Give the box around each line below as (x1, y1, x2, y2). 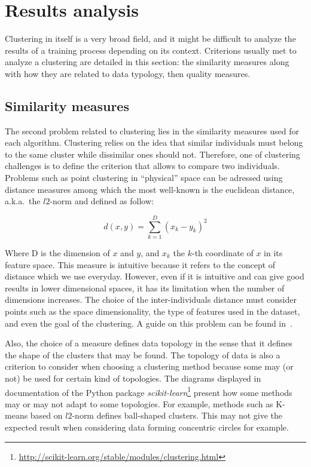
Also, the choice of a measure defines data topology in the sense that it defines (5, 337, 292, 349)
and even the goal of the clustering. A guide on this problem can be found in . (5, 317, 292, 329)
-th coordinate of (192, 246, 254, 259)
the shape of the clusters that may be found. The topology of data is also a (5, 348, 280, 361)
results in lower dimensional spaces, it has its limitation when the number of (5, 281, 285, 294)
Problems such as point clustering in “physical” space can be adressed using (5, 171, 283, 184)
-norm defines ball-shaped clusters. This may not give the (72, 409, 283, 422)
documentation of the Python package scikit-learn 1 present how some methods (5, 384, 292, 398)
